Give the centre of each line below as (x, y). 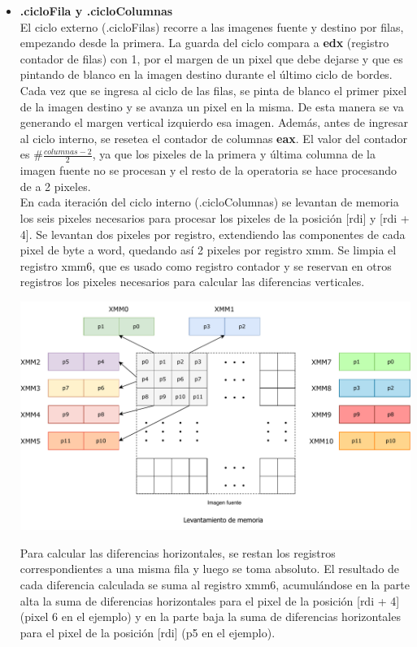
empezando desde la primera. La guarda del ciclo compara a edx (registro (204, 43)
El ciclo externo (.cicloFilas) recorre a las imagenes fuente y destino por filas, (212, 26)
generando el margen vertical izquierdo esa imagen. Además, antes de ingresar (214, 122)
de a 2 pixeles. (55, 186)
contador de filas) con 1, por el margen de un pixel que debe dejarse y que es (211, 58)
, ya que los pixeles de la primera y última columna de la (234, 154)
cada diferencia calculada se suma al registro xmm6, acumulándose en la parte (215, 585)
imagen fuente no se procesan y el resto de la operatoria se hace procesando (208, 170)
